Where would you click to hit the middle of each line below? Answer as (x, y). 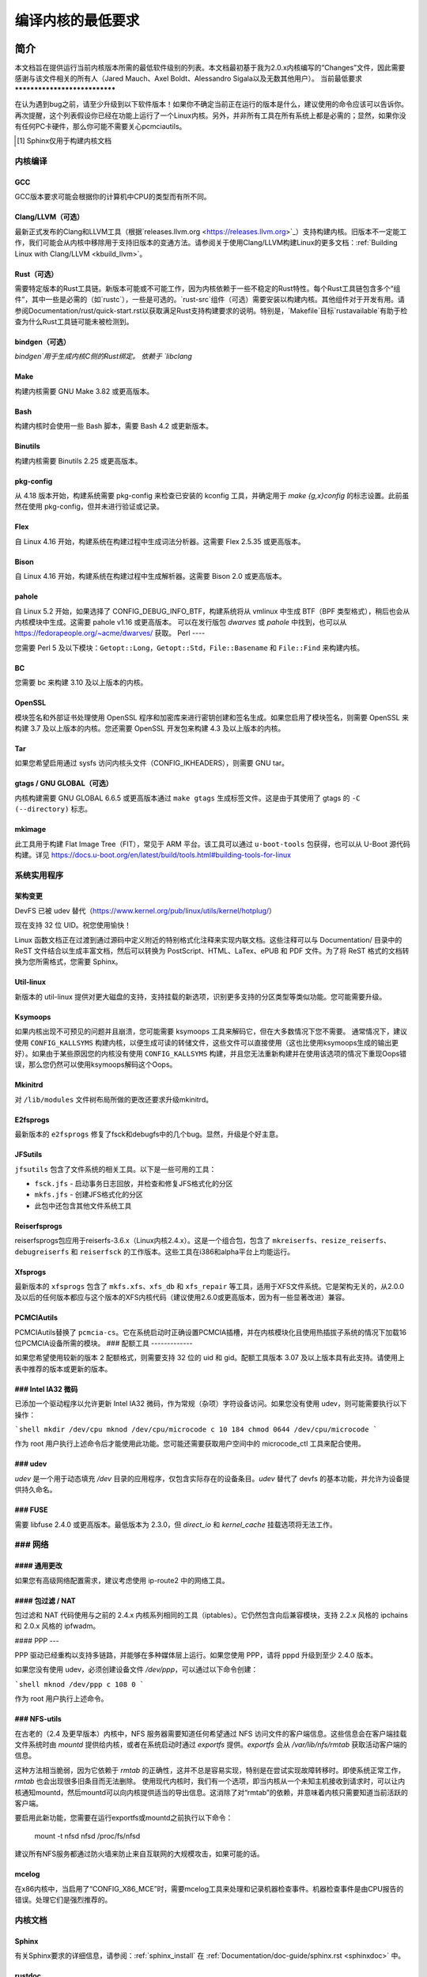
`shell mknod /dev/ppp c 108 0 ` (79, 1684)
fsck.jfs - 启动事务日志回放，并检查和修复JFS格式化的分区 (134, 1183)
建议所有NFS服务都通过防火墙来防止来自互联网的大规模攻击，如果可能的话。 (139, 1854)
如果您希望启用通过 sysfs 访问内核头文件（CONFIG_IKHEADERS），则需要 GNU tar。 (151, 763)
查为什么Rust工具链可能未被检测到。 (74, 322)
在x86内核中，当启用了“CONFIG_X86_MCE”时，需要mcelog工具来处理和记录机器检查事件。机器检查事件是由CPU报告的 (209, 1888)
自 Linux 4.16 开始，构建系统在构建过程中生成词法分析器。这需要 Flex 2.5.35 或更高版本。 (160, 541)
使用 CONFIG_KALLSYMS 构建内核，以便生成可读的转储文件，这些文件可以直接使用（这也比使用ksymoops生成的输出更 (207, 1042)
